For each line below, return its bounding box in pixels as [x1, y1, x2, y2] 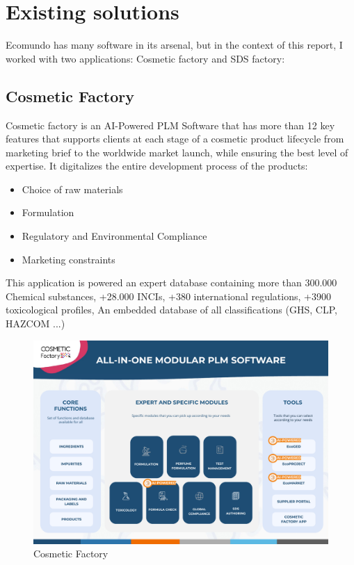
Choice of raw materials [22, 181, 123, 196]
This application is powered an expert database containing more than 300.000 [6, 275, 337, 290]
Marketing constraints [22, 252, 115, 266]
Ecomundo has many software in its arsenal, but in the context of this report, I [6, 38, 343, 52]
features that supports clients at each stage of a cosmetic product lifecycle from [6, 131, 344, 146]
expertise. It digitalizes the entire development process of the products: [6, 158, 308, 173]
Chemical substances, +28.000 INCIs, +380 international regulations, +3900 [6, 288, 331, 303]
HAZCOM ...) [6, 316, 65, 331]
